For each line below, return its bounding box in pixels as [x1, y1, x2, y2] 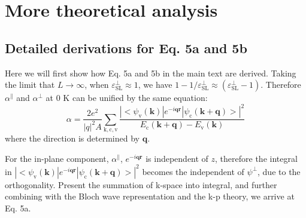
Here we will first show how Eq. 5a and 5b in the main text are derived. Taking [5, 66, 296, 79]
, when [84, 78, 109, 91]
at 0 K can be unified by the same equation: [46, 91, 208, 104]
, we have [138, 78, 172, 91]
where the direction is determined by [5, 132, 140, 145]
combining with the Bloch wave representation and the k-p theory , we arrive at [5, 190, 295, 202]
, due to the [257, 165, 301, 177]
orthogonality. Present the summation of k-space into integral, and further [5, 178, 277, 191]
